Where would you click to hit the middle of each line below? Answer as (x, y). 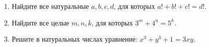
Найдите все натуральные (50, 6)
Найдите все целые (40, 22)
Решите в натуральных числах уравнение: (74, 39)
